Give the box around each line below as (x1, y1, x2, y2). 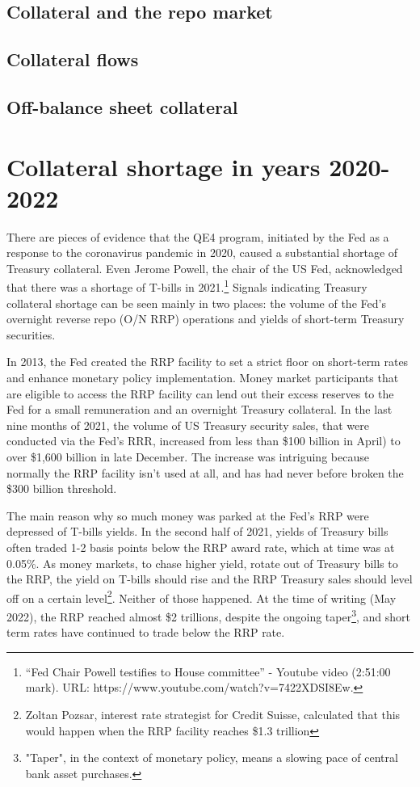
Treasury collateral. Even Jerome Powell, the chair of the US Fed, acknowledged (6, 259, 403, 276)
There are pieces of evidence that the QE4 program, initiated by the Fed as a (6, 228, 389, 245)
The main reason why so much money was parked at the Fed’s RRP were (6, 507, 369, 524)
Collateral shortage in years (6, 149, 321, 183)
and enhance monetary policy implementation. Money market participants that (6, 369, 399, 386)
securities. (6, 326, 56, 343)
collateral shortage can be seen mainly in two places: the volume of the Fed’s (6, 294, 386, 311)
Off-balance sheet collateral (6, 94, 238, 119)
